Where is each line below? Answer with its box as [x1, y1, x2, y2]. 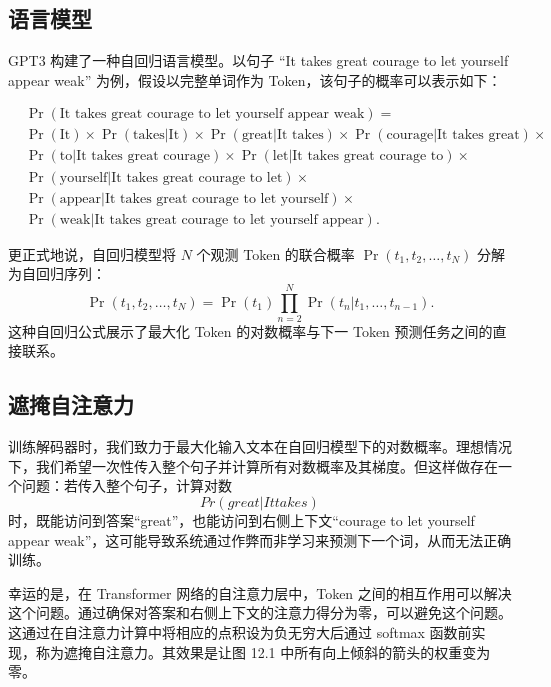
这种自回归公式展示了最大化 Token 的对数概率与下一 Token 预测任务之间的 [8, 320, 493, 341]
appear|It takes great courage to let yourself [59, 191, 329, 206]
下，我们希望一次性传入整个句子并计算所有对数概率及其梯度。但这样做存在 [8, 455, 498, 476]
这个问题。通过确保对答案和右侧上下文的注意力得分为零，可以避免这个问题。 [8, 602, 512, 623]
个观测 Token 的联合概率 [196, 243, 355, 264]
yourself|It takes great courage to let [59, 170, 283, 185]
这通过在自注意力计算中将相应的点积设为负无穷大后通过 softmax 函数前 [8, 622, 472, 643]
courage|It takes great [386, 128, 520, 143]
